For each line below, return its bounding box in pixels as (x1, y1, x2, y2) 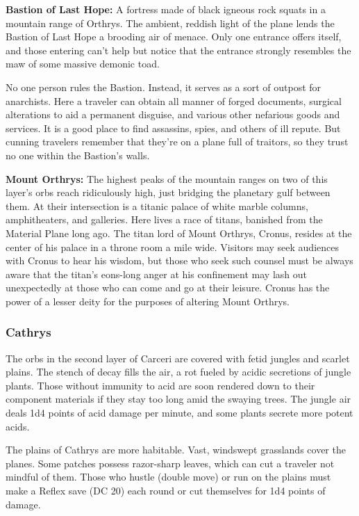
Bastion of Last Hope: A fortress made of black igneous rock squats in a (6, 2, 326, 16)
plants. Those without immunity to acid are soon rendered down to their (6, 378, 315, 392)
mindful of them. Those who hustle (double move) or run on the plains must (6, 469, 331, 484)
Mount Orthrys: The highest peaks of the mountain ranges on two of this (6, 171, 328, 186)
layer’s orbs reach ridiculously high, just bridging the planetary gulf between (6, 185, 331, 200)
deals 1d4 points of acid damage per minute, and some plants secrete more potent (6, 405, 353, 420)
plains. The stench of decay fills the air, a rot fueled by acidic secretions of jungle (6, 364, 351, 379)
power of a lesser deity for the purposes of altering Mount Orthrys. (6, 293, 290, 308)
